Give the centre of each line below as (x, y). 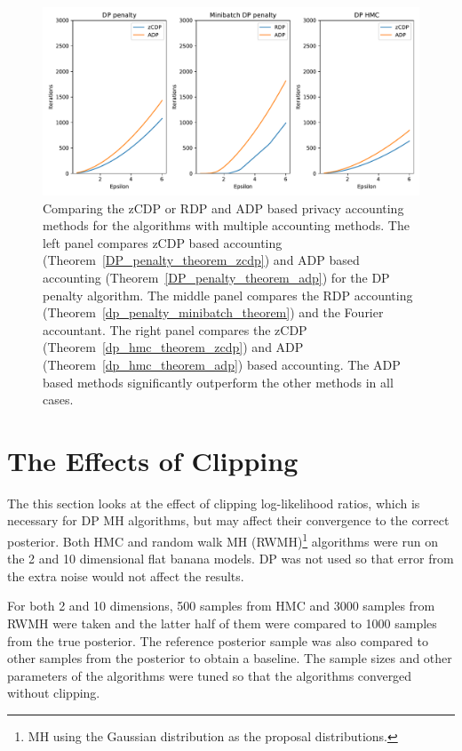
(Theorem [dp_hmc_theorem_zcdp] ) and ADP (173, 347)
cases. (58, 399)
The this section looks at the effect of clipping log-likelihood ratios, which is (214, 503)
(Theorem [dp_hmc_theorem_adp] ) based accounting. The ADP (222, 364)
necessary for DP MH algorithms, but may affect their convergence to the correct (228, 520)
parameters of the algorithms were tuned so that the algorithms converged (210, 675)
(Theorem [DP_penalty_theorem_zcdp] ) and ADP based (201, 260)
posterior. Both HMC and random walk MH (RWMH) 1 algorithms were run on (223, 540)
